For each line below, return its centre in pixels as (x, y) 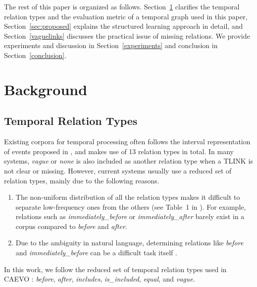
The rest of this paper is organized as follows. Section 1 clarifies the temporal (122, 6)
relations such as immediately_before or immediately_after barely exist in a (130, 216)
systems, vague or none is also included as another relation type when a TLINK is (128, 161)
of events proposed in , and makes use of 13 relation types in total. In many (119, 151)
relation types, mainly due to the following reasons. (82, 180)
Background (46, 89)
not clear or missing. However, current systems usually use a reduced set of (118, 170)
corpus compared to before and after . (71, 226)
